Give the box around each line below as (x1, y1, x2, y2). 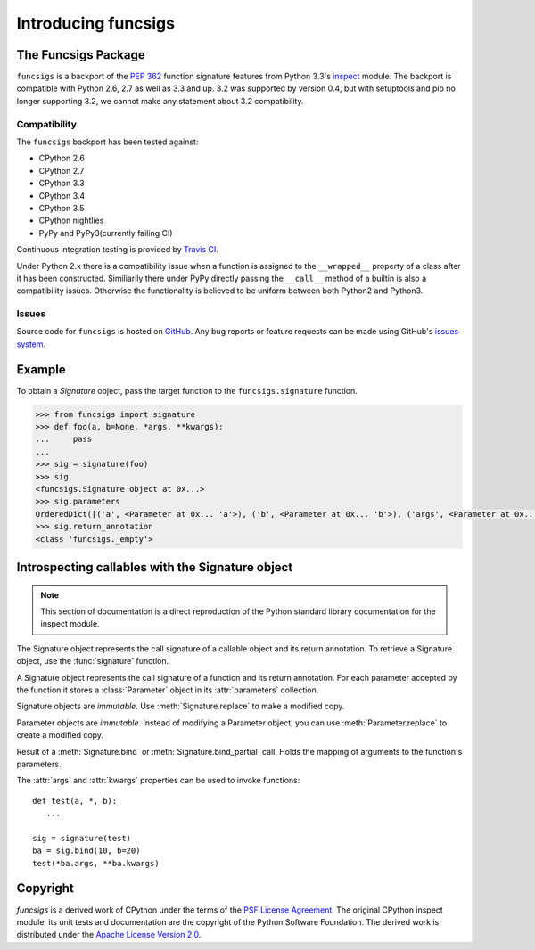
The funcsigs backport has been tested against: (16, 136, 199, 147)
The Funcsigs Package (16, 47, 146, 62)
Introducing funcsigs (16, 13, 176, 33)
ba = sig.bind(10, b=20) (32, 846, 141, 856)
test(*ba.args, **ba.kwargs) (32, 858, 160, 868)
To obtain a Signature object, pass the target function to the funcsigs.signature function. (16, 385, 358, 396)
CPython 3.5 (38, 202, 85, 213)
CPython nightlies (38, 215, 104, 226)
